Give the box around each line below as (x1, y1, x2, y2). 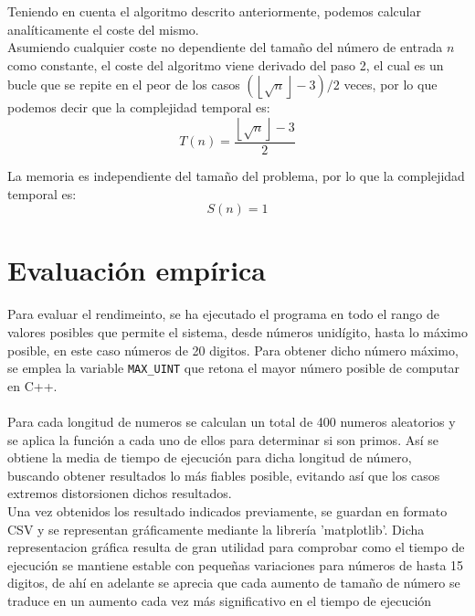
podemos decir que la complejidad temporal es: (7, 98, 270, 117)
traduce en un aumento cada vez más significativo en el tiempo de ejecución (7, 590, 432, 610)
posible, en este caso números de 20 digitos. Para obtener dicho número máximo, (7, 340, 459, 359)
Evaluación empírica (7, 251, 267, 289)
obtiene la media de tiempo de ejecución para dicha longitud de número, (7, 448, 412, 467)
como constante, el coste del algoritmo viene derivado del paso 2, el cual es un (7, 55, 444, 74)
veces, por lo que (343, 75, 438, 94)
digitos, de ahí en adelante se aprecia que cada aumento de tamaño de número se (7, 573, 460, 592)
